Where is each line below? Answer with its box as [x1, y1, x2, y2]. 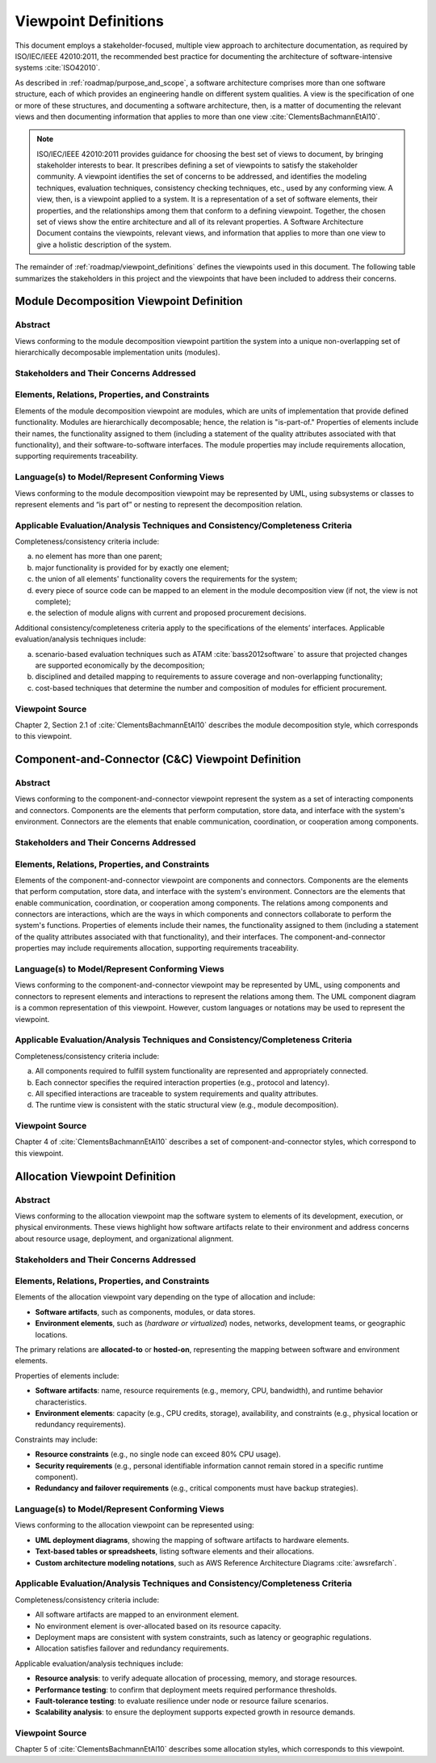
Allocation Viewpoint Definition [15, 1169, 176, 1183]
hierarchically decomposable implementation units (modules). [15, 348, 220, 358]
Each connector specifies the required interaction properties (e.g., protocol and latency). [35, 1077, 330, 1087]
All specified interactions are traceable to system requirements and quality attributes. [35, 1088, 319, 1098]
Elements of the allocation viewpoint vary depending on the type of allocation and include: [15, 1292, 316, 1302]
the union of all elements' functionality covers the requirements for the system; [35, 574, 298, 584]
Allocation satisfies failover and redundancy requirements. [35, 1643, 229, 1654]
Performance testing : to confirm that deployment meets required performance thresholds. [35, 1685, 337, 1694]
